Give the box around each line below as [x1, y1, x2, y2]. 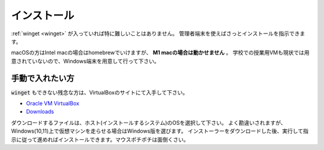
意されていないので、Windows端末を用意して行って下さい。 [11, 57, 160, 65]
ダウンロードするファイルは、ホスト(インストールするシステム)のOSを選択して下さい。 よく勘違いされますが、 [11, 119, 286, 126]
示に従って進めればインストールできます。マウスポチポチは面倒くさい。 [11, 136, 189, 143]
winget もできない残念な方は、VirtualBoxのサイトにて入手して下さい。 [11, 88, 188, 96]
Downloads [26, 108, 54, 115]
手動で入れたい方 [11, 73, 74, 83]
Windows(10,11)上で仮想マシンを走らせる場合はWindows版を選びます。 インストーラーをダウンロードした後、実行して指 [11, 127, 309, 134]
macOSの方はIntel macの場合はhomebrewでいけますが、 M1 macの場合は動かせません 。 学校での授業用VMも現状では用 [11, 49, 310, 56]
